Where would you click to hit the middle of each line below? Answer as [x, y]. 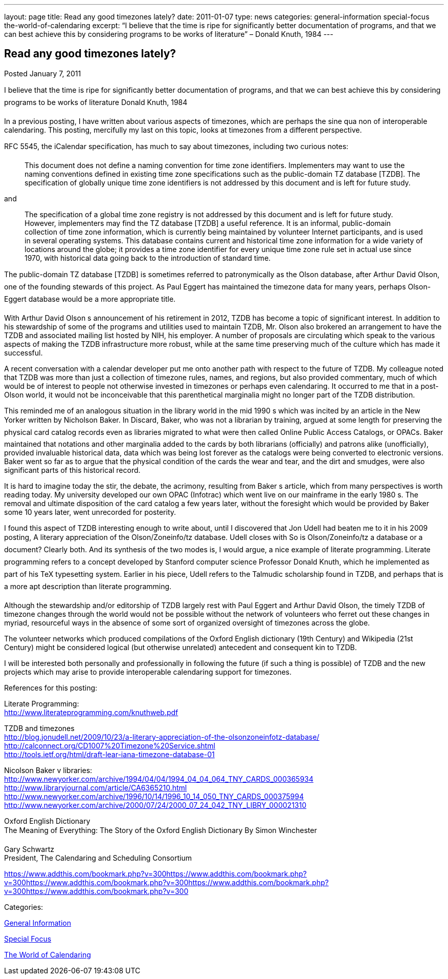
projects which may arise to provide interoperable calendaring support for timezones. [148, 672]
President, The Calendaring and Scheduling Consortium [98, 858]
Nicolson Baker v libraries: [48, 770]
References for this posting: [51, 688]
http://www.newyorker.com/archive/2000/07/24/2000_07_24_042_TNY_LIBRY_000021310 [155, 805]
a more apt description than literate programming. [88, 586]
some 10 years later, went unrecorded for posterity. [90, 512]
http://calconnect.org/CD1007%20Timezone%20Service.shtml [110, 745]
